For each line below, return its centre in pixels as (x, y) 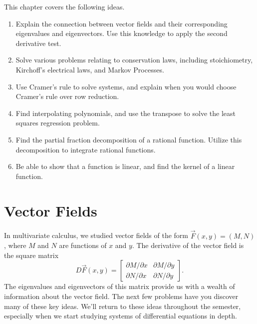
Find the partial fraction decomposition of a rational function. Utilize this (129, 139)
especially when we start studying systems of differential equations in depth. (121, 316)
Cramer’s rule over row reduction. (67, 96)
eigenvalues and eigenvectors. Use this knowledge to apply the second (122, 33)
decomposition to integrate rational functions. (86, 149)
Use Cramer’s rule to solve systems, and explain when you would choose (126, 86)
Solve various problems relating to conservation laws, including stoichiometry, (134, 60)
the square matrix (31, 255)
